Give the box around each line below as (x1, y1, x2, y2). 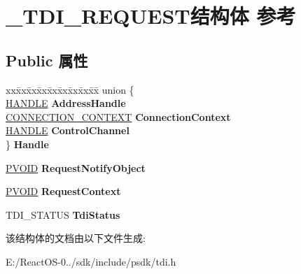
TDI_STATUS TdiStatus (6, 207, 120, 222)
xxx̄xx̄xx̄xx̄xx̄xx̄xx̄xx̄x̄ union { (6, 82, 134, 96)
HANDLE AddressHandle (6, 96, 126, 110)
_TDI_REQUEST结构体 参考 (6, 1, 296, 30)
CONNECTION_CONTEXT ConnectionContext (6, 109, 231, 124)
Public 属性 (6, 49, 88, 71)
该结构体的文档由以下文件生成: (6, 231, 146, 245)
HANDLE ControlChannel (6, 123, 129, 138)
